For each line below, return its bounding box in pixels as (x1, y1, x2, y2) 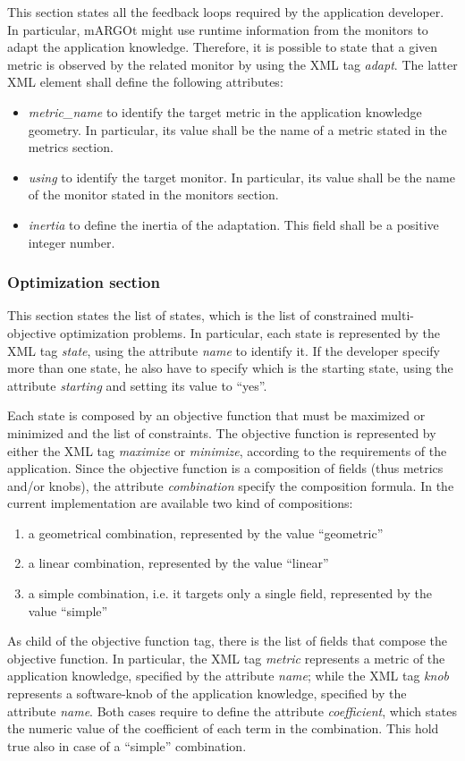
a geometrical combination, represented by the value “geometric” (28, 523, 384, 542)
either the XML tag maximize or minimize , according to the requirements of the (7, 441, 447, 460)
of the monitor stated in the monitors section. (28, 185, 279, 204)
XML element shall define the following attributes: (7, 72, 283, 91)
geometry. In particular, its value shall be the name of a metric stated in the (28, 120, 447, 139)
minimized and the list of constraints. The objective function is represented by (7, 423, 436, 442)
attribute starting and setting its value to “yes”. (7, 376, 267, 394)
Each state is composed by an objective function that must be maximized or (7, 406, 426, 425)
